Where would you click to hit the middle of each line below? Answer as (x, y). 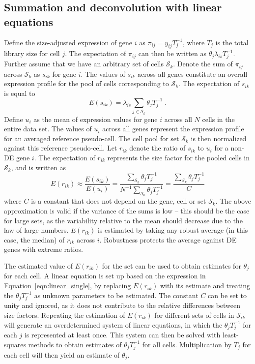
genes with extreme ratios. (43, 249)
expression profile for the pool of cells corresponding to (86, 83)
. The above (233, 201)
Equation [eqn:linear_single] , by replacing (68, 286)
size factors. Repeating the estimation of (65, 315)
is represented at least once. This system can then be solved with (122, 335)
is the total (232, 42)
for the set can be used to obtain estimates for (171, 266)
